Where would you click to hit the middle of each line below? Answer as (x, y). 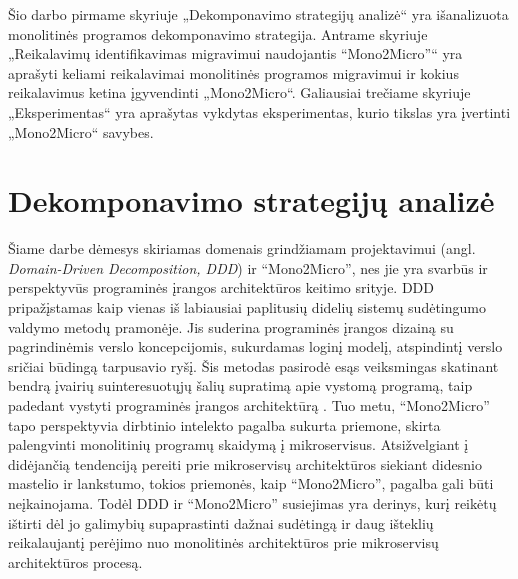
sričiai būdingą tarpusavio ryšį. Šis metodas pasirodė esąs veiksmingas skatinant (253, 365)
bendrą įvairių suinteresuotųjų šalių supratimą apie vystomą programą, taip (240, 385)
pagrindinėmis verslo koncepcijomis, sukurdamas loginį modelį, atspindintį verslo (255, 346)
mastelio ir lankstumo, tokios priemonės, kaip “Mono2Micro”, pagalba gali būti (251, 483)
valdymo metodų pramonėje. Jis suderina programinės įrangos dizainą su (231, 326)
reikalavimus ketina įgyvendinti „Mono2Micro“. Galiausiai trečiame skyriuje (239, 92)
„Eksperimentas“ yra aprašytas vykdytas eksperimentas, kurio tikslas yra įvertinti (259, 111)
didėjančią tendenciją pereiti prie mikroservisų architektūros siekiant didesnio (245, 463)
